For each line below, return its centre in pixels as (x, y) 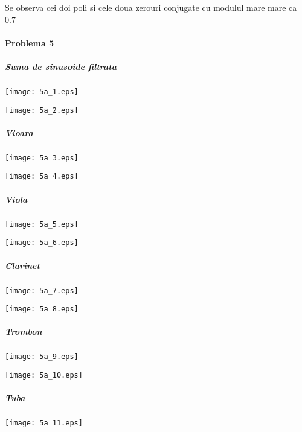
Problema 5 (30, 43)
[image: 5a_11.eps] (44, 423)
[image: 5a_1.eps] (42, 91)
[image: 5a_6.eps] (42, 243)
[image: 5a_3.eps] (42, 158)
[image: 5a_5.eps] (42, 224)
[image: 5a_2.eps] (42, 110)
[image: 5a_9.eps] (42, 357)
